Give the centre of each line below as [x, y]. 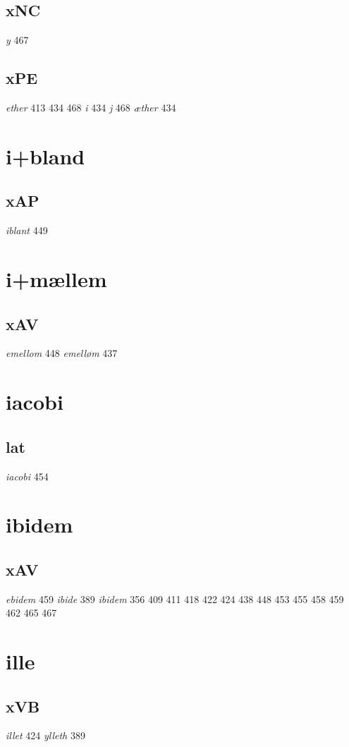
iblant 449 [27, 230]
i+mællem [56, 278]
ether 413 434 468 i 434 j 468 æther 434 [91, 107]
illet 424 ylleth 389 [45, 735]
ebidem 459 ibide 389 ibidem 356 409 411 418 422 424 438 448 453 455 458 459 [175, 599]
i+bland [45, 156]
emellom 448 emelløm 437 [62, 353]
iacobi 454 [27, 476]
